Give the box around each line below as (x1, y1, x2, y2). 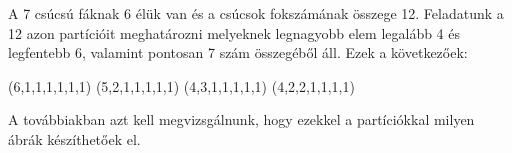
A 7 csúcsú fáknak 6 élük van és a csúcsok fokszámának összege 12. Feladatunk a (8, 3, 504, 23)
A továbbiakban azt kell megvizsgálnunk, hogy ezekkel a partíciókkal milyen (8, 109, 475, 130)
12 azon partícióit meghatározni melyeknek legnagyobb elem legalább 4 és (8, 22, 461, 43)
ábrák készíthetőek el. (8, 128, 141, 149)
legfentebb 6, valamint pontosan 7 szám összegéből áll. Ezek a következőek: (8, 42, 468, 63)
